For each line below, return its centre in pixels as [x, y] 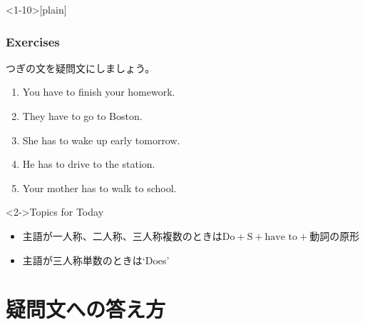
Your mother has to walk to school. [99, 187]
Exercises [33, 41]
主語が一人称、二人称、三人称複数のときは [122, 235]
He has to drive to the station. [89, 164]
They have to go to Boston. [82, 116]
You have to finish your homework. [99, 92]
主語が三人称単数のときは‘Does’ [96, 260]
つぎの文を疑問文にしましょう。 [81, 67]
